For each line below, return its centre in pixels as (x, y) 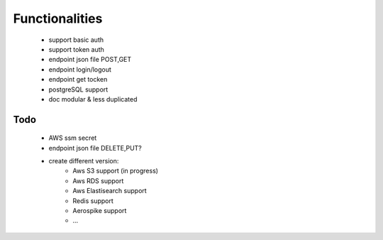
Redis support (93, 201)
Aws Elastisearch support (110, 191)
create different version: (84, 161)
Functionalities (58, 18)
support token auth (76, 49)
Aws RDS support (98, 180)
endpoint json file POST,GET (90, 60)
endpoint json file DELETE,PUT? (95, 148)
